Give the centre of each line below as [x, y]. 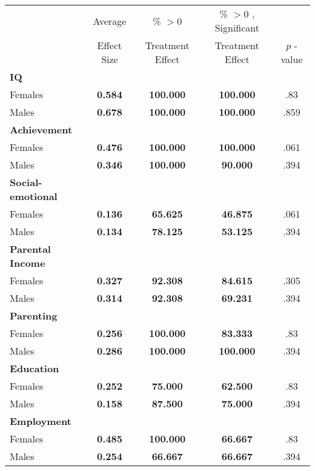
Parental [30, 249]
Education [35, 368]
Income [28, 263]
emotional [34, 196]
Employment [41, 421]
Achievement [41, 129]
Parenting [34, 316]
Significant [237, 28]
